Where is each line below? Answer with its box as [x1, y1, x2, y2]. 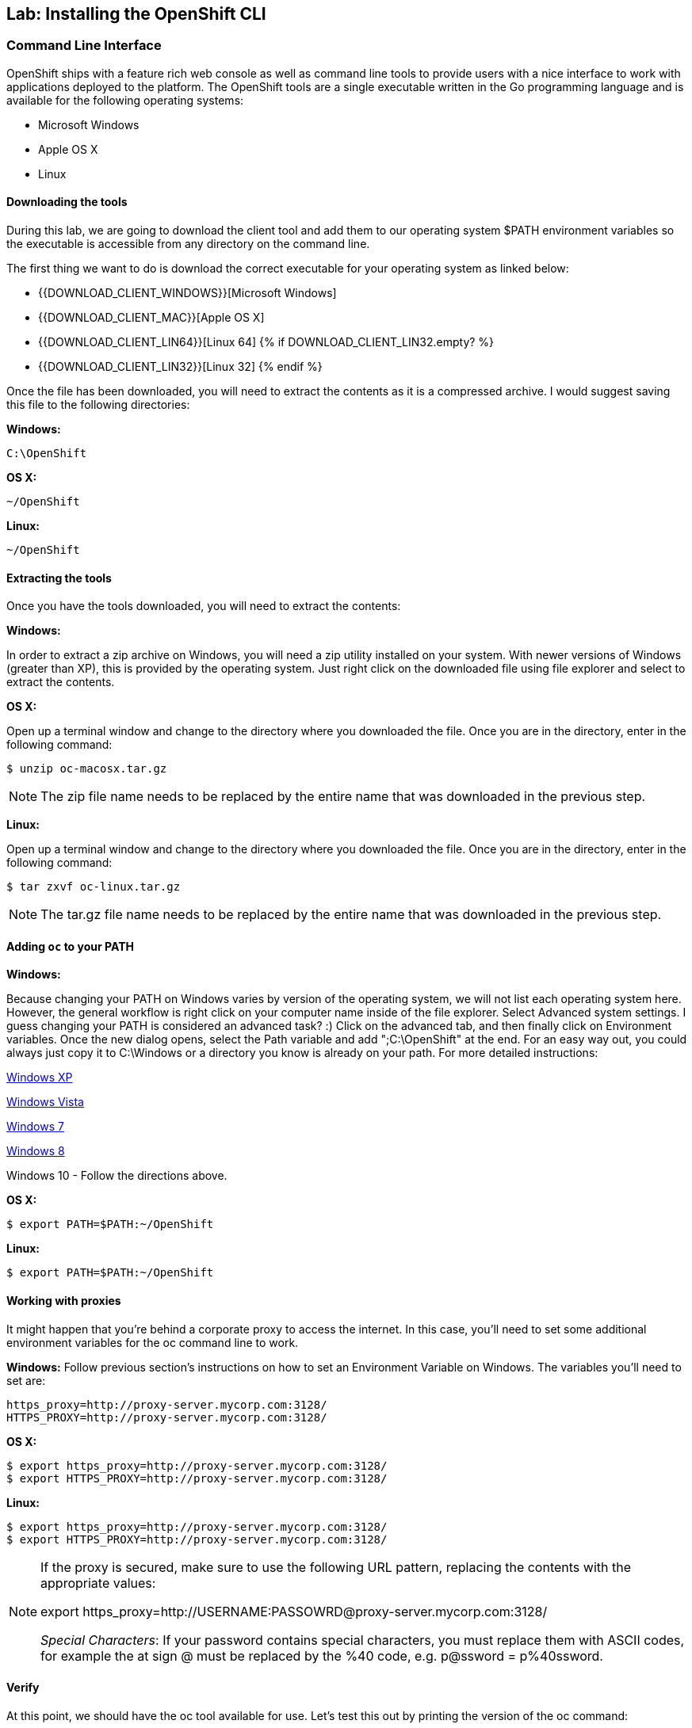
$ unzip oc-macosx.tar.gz [6, 762, 167, 776]
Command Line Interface [6, 37, 162, 54]
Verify [6, 1680, 40, 1695]
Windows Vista [6, 1095, 84, 1109]
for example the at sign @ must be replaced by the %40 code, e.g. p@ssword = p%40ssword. [40, 1647, 603, 1664]
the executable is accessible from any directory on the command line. [6, 237, 370, 251]
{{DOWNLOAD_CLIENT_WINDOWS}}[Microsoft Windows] [38, 286, 337, 300]
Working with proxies [6, 1294, 121, 1308]
